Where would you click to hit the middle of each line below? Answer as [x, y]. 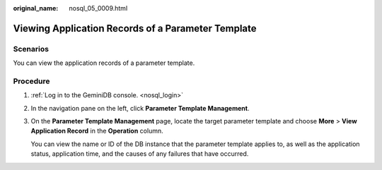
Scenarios [31, 49]
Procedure [31, 81]
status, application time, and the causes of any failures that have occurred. [140, 154]
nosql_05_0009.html [98, 8]
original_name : [36, 8]
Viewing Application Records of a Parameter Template [135, 28]
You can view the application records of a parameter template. [104, 63]
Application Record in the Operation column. [97, 131]
